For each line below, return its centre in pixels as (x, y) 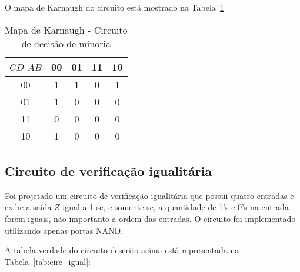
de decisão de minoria (66, 43)
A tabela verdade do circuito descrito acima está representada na (122, 250)
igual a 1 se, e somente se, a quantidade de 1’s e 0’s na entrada (176, 207)
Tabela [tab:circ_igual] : (48, 261)
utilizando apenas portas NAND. (64, 230)
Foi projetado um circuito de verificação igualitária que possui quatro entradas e (149, 195)
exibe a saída (28, 207)
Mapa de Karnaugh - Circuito (66, 29)
